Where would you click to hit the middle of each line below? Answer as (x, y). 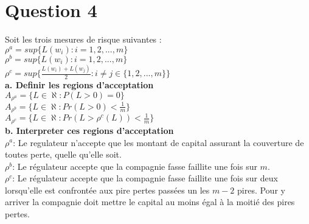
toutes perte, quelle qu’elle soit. (63, 154)
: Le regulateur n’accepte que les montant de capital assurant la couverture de (158, 142)
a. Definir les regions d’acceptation (79, 84)
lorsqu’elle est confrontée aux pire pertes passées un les (107, 190)
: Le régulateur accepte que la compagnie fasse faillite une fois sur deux (145, 178)
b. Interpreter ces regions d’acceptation (89, 130)
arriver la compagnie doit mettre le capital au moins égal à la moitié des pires (150, 202)
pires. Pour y (261, 190)
